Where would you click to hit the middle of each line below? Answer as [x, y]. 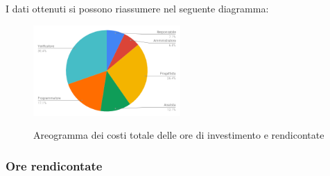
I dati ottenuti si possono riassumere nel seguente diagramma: [137, 8]
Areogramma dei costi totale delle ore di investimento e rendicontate [179, 135]
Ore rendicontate [54, 165]
